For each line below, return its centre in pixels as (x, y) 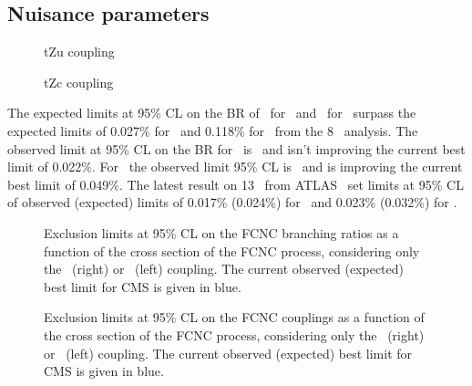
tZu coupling (79, 52)
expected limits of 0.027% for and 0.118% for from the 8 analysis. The (213, 130)
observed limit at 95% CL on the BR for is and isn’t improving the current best (236, 148)
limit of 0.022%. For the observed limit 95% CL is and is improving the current (235, 167)
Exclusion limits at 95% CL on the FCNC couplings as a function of (234, 317)
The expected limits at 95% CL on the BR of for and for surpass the (212, 113)
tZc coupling (79, 82)
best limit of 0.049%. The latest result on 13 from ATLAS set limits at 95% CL (236, 184)
